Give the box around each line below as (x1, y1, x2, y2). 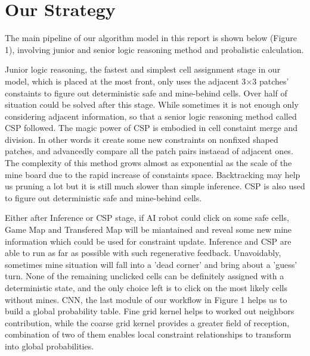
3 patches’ (252, 74, 289, 87)
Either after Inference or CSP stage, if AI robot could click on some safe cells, (5, 211, 289, 224)
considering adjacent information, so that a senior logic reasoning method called (5, 110, 297, 122)
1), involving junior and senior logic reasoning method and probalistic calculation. (5, 43, 304, 55)
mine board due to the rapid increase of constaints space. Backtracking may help (5, 168, 300, 180)
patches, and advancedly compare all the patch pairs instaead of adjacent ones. (5, 145, 293, 157)
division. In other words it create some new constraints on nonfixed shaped (5, 133, 278, 145)
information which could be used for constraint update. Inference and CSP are (5, 235, 292, 247)
